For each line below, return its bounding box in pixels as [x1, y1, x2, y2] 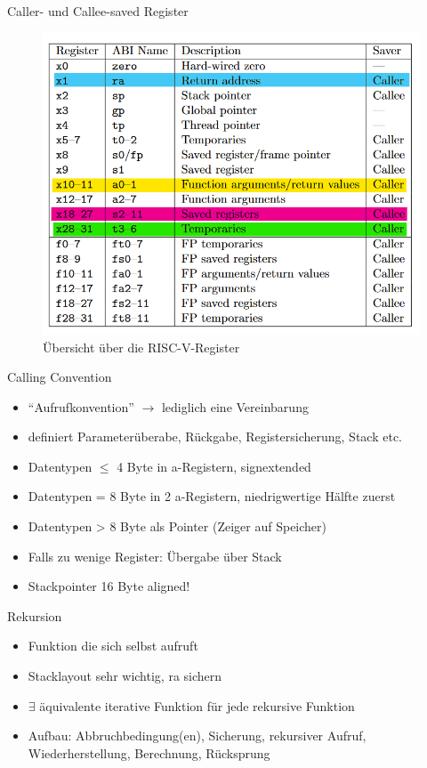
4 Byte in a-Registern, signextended [117, 457, 311, 475]
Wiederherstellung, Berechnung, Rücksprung [28, 743, 270, 762]
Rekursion [7, 606, 62, 625]
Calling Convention [7, 368, 112, 386]
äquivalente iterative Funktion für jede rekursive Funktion [39, 696, 355, 715]
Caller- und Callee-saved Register [7, 2, 189, 20]
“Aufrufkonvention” [28, 397, 134, 416]
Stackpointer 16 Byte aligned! [28, 577, 190, 595]
